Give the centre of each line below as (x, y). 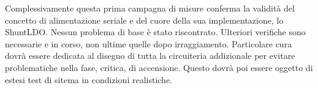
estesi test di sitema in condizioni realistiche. (89, 79)
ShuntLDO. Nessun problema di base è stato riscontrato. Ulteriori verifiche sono (155, 32)
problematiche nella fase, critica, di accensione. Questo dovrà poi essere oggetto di (159, 67)
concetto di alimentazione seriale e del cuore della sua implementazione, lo (144, 20)
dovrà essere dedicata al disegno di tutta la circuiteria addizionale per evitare (150, 56)
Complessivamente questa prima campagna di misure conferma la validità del (150, 8)
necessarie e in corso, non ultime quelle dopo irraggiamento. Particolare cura (149, 43)
